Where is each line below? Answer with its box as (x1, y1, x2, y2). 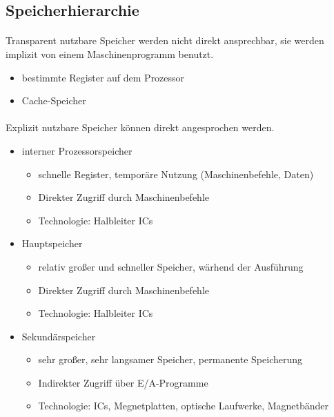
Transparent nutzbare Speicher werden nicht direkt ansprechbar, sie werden (6, 33, 324, 48)
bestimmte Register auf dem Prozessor (21, 70, 185, 84)
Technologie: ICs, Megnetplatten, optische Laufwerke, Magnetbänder (38, 398, 329, 413)
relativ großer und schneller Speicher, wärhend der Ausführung (38, 259, 304, 273)
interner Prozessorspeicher (21, 143, 132, 157)
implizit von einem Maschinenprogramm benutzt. (6, 46, 214, 61)
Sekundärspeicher (21, 329, 96, 343)
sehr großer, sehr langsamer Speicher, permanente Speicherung (38, 352, 303, 367)
